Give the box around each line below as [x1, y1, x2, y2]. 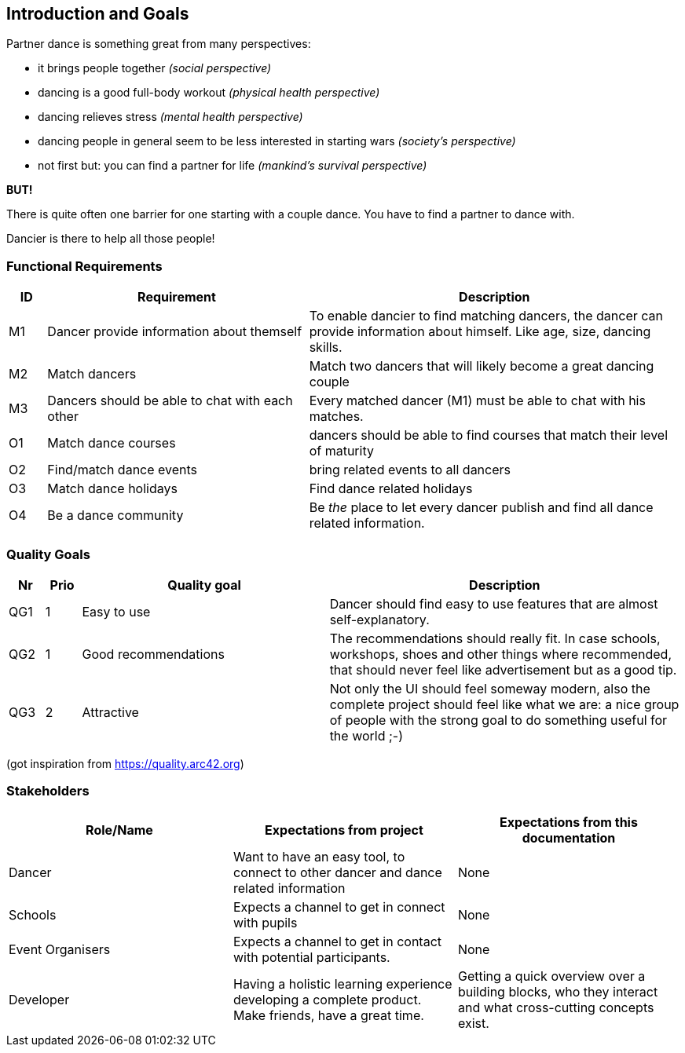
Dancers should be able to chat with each [47, 393, 293, 409]
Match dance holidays [47, 481, 178, 497]
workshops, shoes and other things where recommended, [329, 645, 672, 662]
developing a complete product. [233, 991, 422, 1007]
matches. [309, 408, 364, 425]
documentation [522, 829, 616, 846]
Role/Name [86, 821, 153, 838]
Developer [9, 991, 70, 1007]
